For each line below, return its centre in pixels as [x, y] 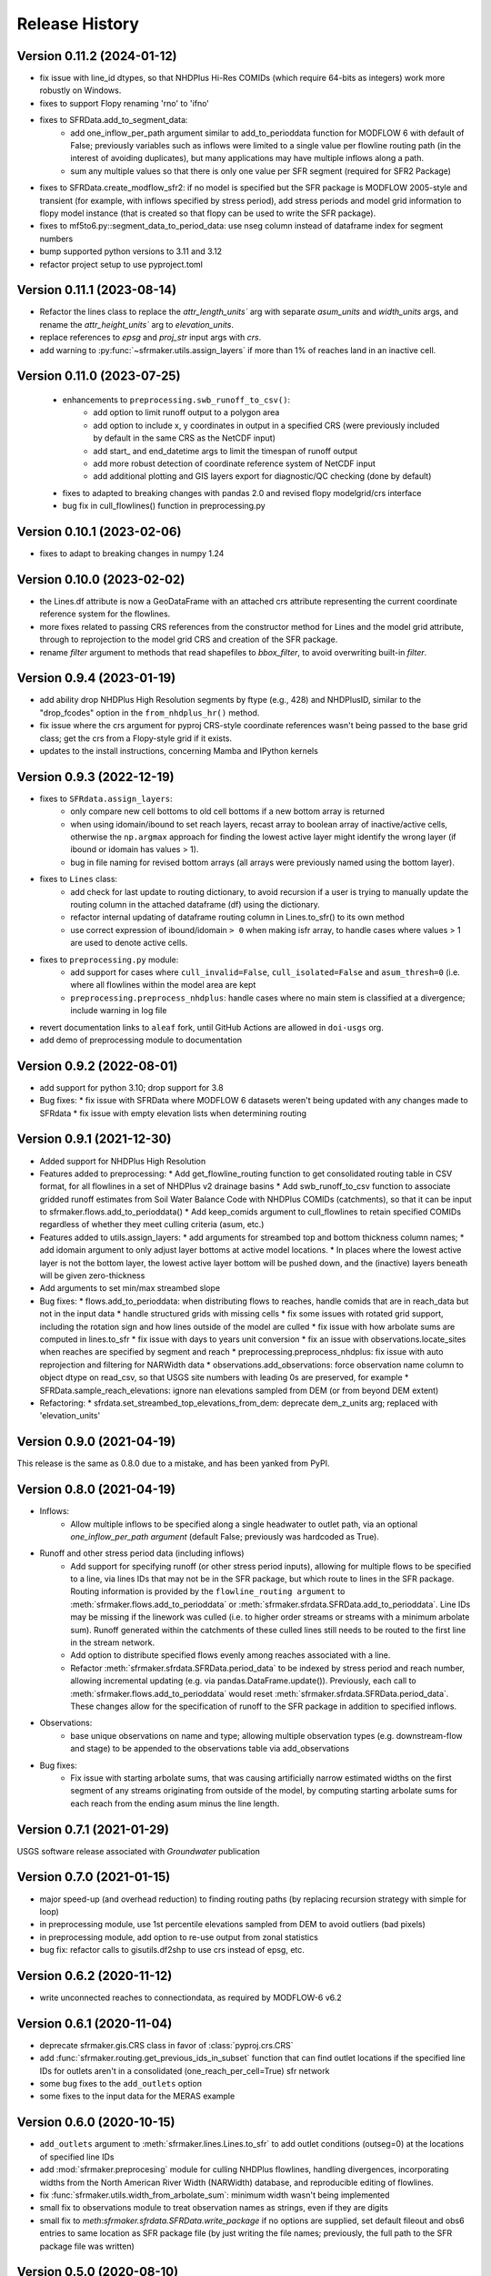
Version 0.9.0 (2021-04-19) [96, 1442]
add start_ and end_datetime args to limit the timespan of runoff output [225, 451]
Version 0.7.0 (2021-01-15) [94, 1877]
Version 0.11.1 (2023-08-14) [97, 290]
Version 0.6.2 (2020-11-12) [95, 1976]
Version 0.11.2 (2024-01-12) [97, 56]
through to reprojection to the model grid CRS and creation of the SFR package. [189, 640]
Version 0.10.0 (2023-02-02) [101, 579]
